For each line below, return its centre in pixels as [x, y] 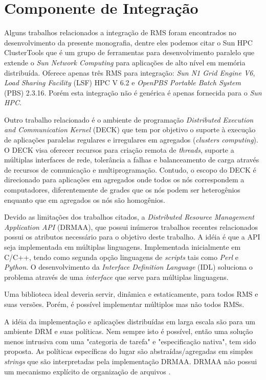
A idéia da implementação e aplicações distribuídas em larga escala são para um [130, 321]
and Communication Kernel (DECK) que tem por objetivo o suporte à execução [130, 129]
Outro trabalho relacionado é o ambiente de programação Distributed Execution [129, 119]
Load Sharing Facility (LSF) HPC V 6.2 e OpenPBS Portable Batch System [123, 82]
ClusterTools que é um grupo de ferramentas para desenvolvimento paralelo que [129, 52]
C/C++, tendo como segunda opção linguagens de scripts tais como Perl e [121, 257]
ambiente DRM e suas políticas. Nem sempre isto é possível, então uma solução [129, 331]
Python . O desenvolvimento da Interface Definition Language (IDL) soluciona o [128, 267]
